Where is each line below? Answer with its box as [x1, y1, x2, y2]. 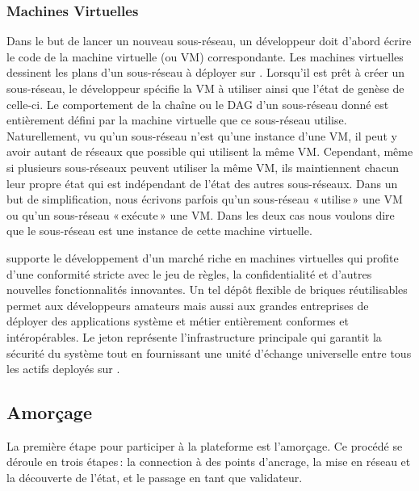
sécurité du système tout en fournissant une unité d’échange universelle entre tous [6, 344, 412, 361]
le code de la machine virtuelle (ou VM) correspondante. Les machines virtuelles [6, 48, 404, 65]
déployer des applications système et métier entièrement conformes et [6, 313, 349, 329]
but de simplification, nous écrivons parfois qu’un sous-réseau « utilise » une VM [6, 191, 403, 208]
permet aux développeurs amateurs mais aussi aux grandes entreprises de [6, 296, 369, 313]
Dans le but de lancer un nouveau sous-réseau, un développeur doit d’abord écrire [6, 32, 412, 49]
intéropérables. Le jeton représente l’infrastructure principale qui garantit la [6, 328, 382, 345]
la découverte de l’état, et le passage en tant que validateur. [6, 469, 303, 486]
